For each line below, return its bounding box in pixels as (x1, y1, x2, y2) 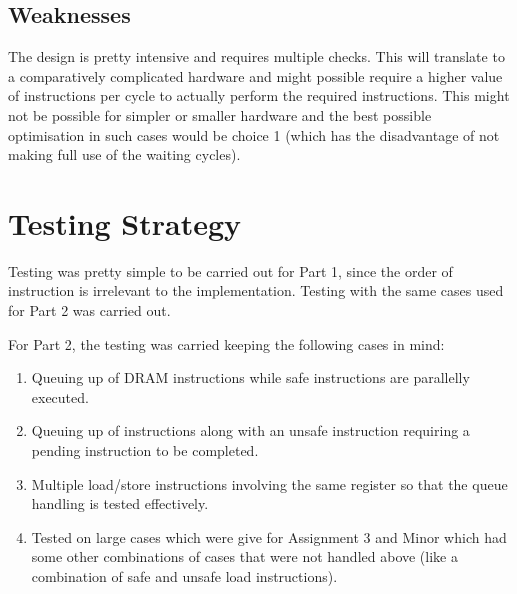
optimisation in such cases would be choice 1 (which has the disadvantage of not (8, 124, 500, 145)
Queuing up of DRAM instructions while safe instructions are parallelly (31, 367, 470, 388)
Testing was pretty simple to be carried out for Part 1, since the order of (8, 260, 453, 281)
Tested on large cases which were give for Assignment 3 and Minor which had (31, 526, 507, 547)
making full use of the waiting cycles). (8, 144, 241, 165)
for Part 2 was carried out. (8, 300, 171, 321)
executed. (31, 386, 89, 407)
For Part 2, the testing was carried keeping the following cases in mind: (8, 333, 445, 354)
